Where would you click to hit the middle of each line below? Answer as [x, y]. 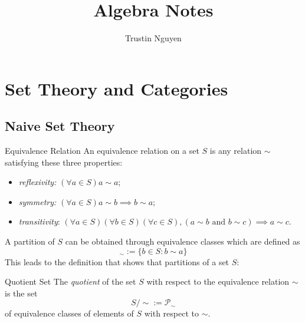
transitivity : [39, 221]
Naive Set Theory [60, 126]
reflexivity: [37, 182]
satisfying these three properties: [64, 162]
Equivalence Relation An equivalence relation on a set [102, 151]
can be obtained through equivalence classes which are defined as [183, 241]
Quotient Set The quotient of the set [70, 281]
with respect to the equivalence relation [218, 281]
